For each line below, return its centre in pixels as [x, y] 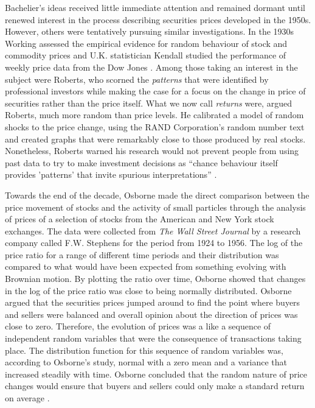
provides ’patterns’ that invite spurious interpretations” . [111, 174]
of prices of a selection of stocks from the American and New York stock [140, 219]
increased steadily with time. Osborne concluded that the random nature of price [156, 374]
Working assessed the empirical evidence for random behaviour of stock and [146, 43]
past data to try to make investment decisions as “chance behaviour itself [141, 162]
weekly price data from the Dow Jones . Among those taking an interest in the [151, 67]
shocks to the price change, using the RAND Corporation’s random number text [155, 126]
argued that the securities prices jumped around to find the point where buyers [153, 302]
